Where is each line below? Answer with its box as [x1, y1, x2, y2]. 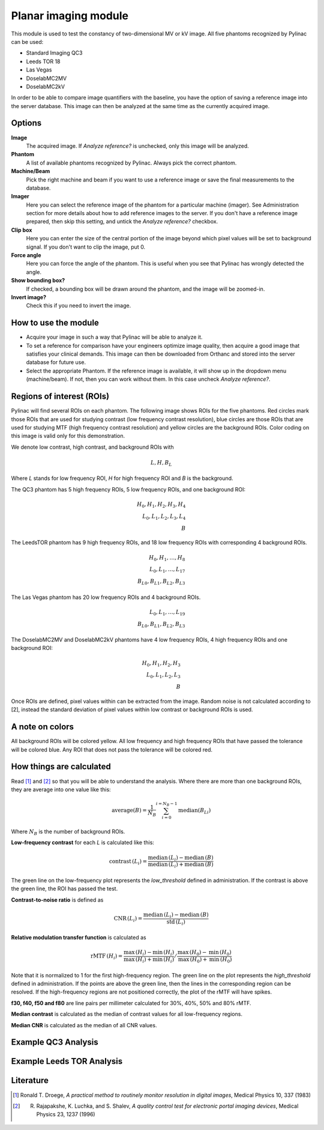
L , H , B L [150, 459, 172, 467]
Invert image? [11, 294, 47, 300]
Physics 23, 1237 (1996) [36, 1111, 95, 1118]
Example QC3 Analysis [11, 1037, 98, 1048]
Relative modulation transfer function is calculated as [11, 934, 146, 941]
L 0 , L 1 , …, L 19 [149, 609, 185, 617]
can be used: [11, 38, 44, 45]
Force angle [11, 252, 41, 259]
